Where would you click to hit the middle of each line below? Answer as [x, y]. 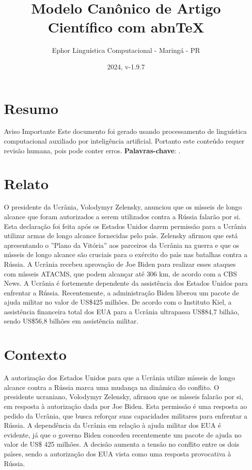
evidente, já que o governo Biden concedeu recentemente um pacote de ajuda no [123, 434]
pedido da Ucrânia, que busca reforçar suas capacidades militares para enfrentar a [126, 415]
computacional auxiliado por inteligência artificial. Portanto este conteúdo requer [124, 141]
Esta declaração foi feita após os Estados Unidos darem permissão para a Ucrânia [125, 226]
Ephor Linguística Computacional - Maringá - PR [126, 50]
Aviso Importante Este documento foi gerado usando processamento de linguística [125, 131]
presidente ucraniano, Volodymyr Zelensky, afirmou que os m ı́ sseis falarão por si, [124, 397]
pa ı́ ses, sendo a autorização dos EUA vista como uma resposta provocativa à [118, 453]
